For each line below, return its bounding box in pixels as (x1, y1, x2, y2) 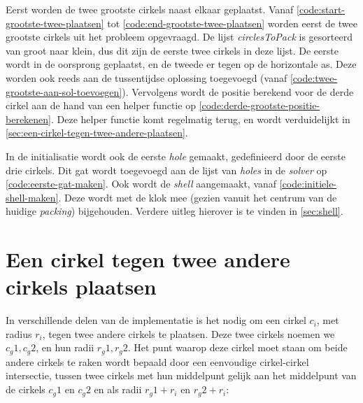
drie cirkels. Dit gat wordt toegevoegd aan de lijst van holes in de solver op (6, 162, 327, 177)
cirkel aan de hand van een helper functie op (6, 98, 196, 113)
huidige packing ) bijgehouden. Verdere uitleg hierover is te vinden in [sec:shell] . (6, 204, 343, 218)
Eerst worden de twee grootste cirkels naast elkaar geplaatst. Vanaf (6, 2, 294, 16)
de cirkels (6, 382, 45, 397)
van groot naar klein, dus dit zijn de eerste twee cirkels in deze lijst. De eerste (6, 43, 339, 57)
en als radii (94, 382, 142, 397)
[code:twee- (290, 70, 338, 85)
